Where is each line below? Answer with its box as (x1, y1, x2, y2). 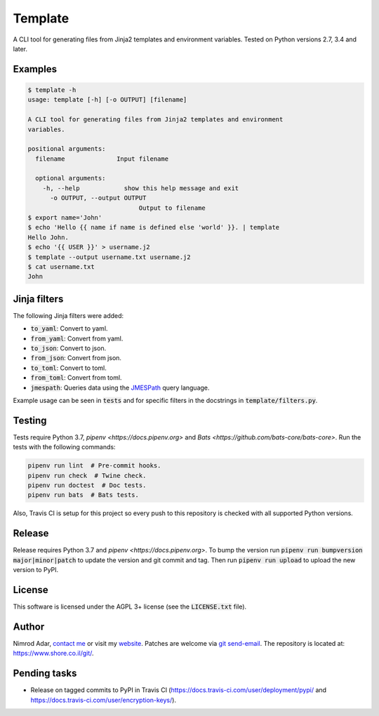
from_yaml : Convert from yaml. (30, 334, 124, 343)
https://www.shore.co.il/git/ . (13, 649, 94, 658)
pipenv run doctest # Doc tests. (27, 482, 147, 489)
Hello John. (27, 233, 69, 241)
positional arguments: (27, 145, 106, 153)
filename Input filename (35, 154, 168, 163)
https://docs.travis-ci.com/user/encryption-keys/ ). (30, 696, 177, 704)
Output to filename (138, 204, 206, 212)
